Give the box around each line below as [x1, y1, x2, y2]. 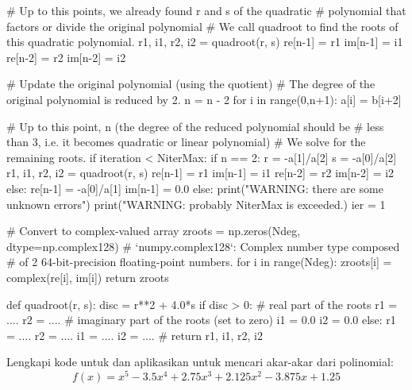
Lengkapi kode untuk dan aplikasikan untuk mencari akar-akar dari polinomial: [6, 353, 394, 370]
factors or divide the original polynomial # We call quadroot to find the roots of [6, 17, 399, 34]
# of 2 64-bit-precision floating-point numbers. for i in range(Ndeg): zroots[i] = [6, 253, 392, 270]
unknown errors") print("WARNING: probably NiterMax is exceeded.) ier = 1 [6, 195, 386, 212]
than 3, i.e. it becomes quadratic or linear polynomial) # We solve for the [6, 133, 366, 150]
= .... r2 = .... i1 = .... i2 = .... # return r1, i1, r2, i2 [6, 326, 264, 343]
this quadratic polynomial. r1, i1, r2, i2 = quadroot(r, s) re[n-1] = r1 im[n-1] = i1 [6, 33, 403, 50]
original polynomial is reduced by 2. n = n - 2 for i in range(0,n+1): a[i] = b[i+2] [6, 91, 402, 107]
